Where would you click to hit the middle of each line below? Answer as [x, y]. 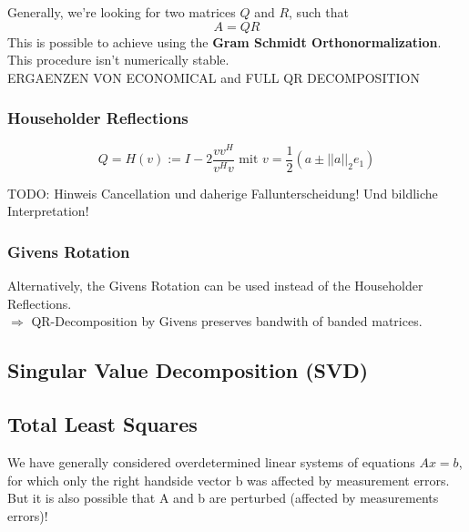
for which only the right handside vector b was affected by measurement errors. [229, 480]
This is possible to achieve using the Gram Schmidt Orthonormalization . [224, 41]
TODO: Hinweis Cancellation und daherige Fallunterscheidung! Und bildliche [223, 193]
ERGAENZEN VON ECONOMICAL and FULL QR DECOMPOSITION [214, 77]
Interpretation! [48, 211]
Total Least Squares [102, 424]
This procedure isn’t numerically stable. [118, 60]
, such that [319, 12]
